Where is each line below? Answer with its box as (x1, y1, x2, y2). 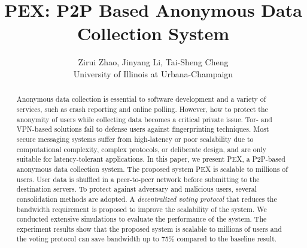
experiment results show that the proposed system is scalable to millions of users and (16, 223, 282, 234)
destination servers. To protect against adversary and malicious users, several (16, 184, 257, 194)
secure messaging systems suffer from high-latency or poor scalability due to (16, 134, 254, 144)
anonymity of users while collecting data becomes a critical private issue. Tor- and (16, 114, 272, 124)
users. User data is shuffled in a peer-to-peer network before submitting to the (16, 174, 260, 184)
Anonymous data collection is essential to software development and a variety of (16, 94, 266, 104)
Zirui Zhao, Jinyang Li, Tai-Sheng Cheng (78, 56, 229, 68)
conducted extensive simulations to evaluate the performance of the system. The (16, 214, 267, 224)
